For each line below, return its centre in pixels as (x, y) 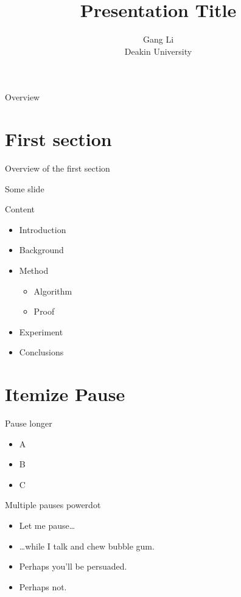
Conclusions (41, 352)
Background (41, 250)
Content (20, 209)
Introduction (43, 229)
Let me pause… (47, 525)
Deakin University (158, 51)
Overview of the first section (58, 168)
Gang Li (158, 39)
